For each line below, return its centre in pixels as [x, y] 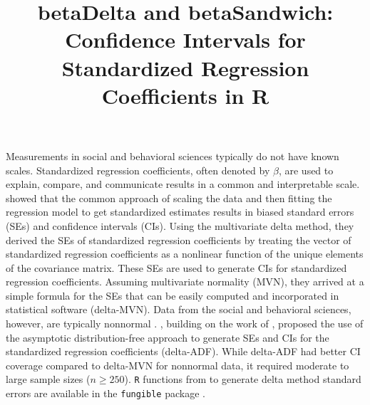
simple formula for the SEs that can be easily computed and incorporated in [173, 295]
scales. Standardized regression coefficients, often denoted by [138, 170]
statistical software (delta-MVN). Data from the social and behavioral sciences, [179, 309]
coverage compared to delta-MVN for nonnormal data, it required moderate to [178, 365]
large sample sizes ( [48, 379]
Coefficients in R [185, 95]
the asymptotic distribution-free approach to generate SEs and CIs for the [168, 337]
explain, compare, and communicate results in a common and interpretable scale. [183, 184]
